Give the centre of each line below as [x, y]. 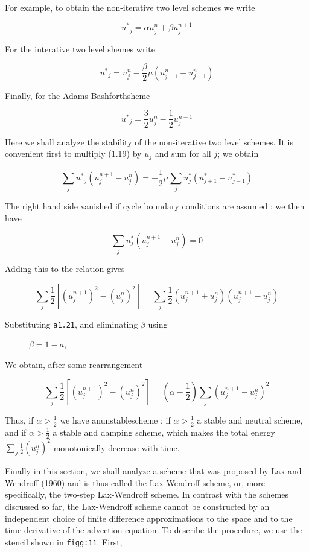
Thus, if [19, 420]
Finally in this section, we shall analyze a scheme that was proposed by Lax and [153, 471]
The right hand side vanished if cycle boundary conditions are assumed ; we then [155, 206]
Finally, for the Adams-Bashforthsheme [78, 95]
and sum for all [183, 154]
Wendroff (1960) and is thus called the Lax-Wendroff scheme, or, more [135, 482]
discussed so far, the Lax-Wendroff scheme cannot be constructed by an [137, 506]
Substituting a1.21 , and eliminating [72, 324]
